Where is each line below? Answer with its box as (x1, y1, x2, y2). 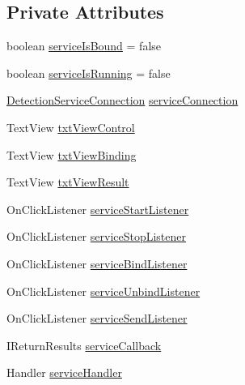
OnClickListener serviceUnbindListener (6, 282, 201, 299)
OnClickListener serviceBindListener (6, 255, 188, 272)
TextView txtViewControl (6, 118, 135, 135)
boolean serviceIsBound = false (6, 37, 162, 54)
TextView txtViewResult (6, 173, 129, 190)
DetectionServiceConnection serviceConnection (6, 92, 239, 109)
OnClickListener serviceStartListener (6, 200, 189, 217)
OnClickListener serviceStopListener (6, 228, 187, 245)
